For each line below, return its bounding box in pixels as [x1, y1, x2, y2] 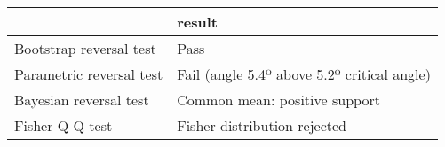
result [177, 12, 218, 32]
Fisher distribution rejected [177, 115, 347, 135]
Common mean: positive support [177, 89, 380, 110]
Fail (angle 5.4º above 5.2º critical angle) [177, 64, 431, 84]
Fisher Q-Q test [14, 115, 113, 135]
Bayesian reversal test [14, 89, 149, 110]
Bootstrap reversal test [14, 38, 156, 58]
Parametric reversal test [14, 64, 163, 84]
